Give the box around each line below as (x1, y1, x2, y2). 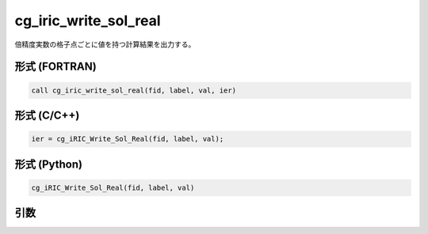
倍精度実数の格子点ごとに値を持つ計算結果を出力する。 (14, 40, 196, 49)
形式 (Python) (14, 157, 83, 171)
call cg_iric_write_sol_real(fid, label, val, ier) (31, 85, 237, 95)
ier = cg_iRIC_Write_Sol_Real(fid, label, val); (31, 134, 224, 144)
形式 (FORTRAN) (14, 60, 97, 74)
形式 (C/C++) (14, 108, 80, 122)
